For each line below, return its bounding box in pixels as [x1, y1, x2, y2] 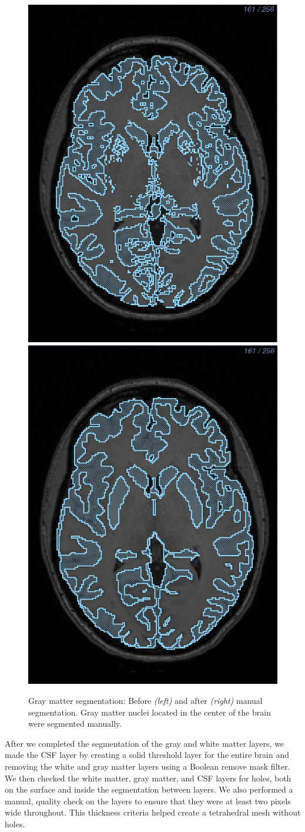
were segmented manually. [28, 717, 122, 730]
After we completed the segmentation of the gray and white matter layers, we [5, 737, 284, 749]
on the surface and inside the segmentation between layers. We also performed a [5, 783, 293, 796]
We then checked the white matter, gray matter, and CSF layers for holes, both [5, 771, 291, 784]
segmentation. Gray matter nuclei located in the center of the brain [28, 706, 271, 718]
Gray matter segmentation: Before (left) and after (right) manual [28, 694, 263, 707]
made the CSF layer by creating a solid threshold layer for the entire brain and [5, 749, 290, 761]
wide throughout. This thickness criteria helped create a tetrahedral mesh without [5, 806, 301, 818]
